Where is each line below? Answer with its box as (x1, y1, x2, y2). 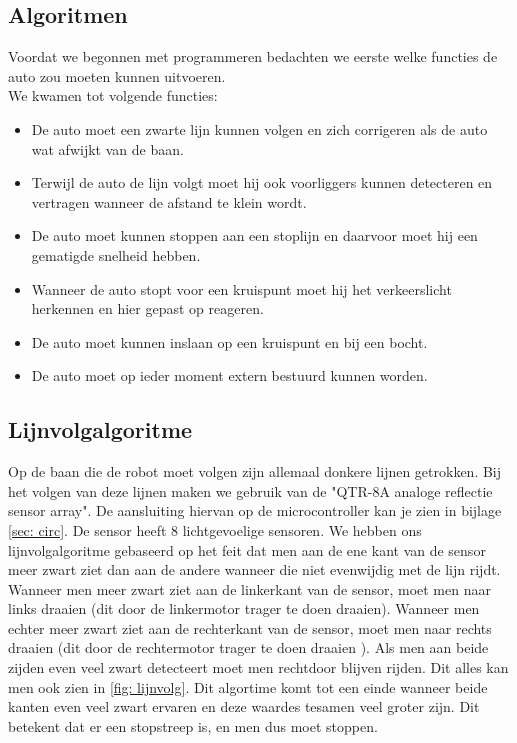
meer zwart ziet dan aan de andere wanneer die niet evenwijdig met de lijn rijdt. (8, 559, 501, 580)
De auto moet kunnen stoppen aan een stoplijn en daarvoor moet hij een (31, 225, 478, 246)
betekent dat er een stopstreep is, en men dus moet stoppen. (8, 715, 378, 736)
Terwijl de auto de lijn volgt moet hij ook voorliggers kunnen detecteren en (31, 172, 493, 193)
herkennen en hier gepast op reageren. (31, 298, 264, 319)
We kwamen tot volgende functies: (8, 85, 218, 106)
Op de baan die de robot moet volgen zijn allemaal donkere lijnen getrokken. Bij (8, 461, 502, 482)
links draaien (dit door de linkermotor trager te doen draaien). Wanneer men (8, 598, 480, 619)
